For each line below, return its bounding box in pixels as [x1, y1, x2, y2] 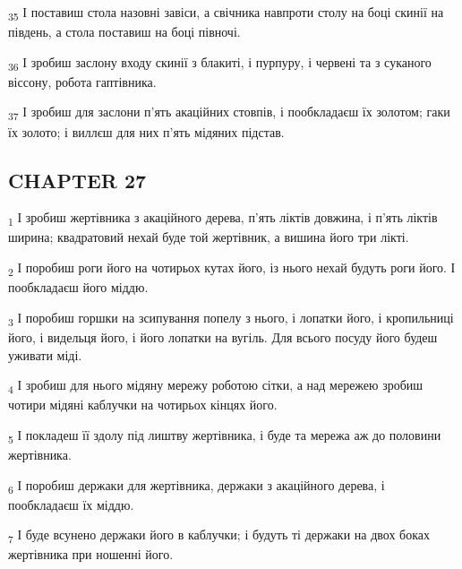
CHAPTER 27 [8, 166, 147, 194]
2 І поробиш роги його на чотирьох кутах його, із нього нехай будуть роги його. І [8, 258, 456, 279]
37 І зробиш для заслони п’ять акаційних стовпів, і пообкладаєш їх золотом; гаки [8, 102, 450, 124]
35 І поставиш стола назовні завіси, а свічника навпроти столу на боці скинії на [8, 3, 444, 23]
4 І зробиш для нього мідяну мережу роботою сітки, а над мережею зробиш [8, 375, 423, 396]
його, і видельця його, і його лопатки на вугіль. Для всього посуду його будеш [8, 327, 438, 346]
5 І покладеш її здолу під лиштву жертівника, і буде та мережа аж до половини [8, 425, 441, 446]
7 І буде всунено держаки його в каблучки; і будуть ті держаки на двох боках [8, 525, 431, 547]
